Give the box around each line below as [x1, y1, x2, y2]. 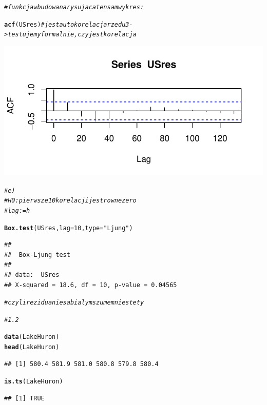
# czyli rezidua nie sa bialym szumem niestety [4, 299, 144, 307]
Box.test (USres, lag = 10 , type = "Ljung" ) [4, 224, 133, 232]
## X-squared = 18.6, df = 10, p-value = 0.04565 [4, 281, 177, 289]
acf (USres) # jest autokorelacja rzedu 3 [4, 21, 129, 28]
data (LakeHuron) [4, 333, 60, 341]
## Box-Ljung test [4, 251, 70, 258]
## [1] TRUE [4, 395, 45, 402]
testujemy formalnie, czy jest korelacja [8, 31, 137, 38]
